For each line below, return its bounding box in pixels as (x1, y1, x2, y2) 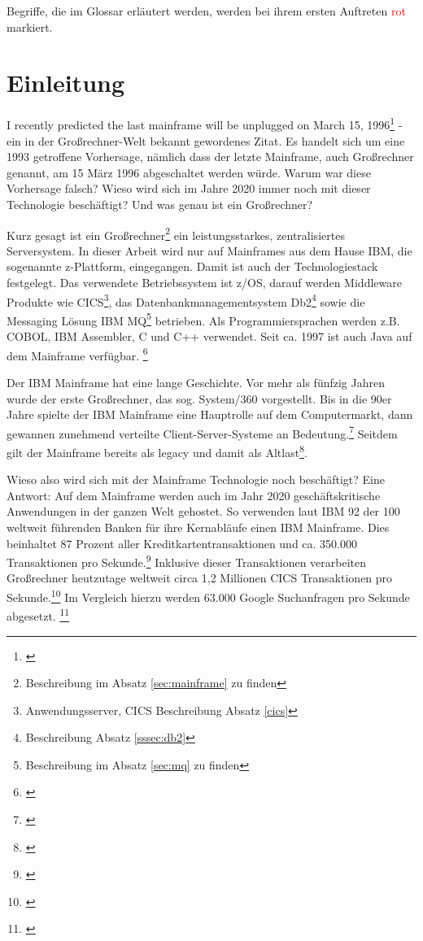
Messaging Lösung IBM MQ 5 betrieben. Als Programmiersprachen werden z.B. (7, 309, 400, 329)
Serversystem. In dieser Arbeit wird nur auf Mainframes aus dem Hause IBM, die (7, 242, 412, 259)
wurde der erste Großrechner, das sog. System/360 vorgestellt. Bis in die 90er (7, 390, 392, 407)
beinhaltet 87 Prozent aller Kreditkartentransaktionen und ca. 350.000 (7, 534, 358, 551)
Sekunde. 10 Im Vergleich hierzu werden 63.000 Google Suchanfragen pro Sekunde (7, 586, 410, 605)
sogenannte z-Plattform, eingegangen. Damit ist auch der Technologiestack (7, 258, 378, 275)
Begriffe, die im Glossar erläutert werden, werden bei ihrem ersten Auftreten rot (7, 2, 406, 19)
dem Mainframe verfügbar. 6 (7, 344, 148, 364)
